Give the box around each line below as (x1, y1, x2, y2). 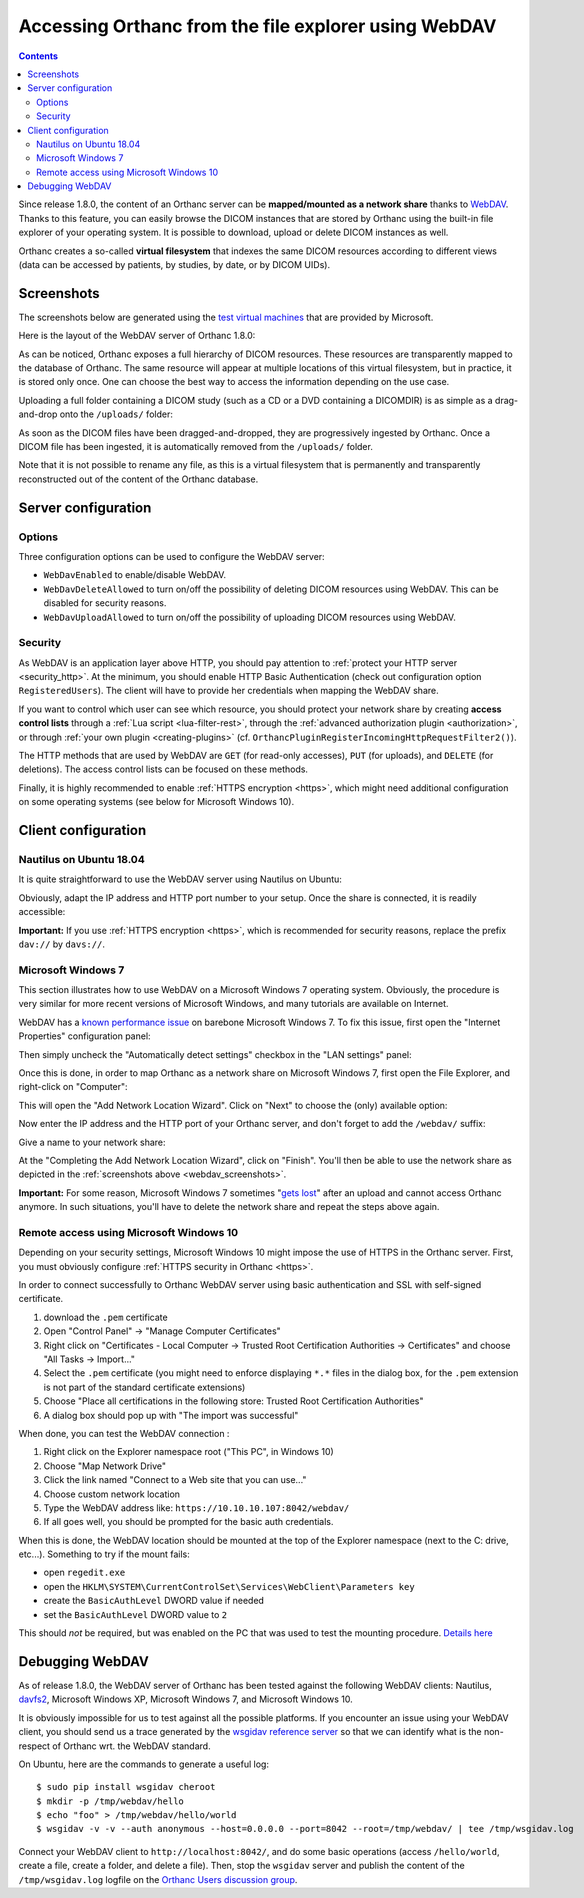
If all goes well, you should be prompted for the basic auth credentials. (43, 1516, 334, 1528)
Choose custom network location (43, 1488, 180, 1500)
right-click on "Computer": (18, 1081, 129, 1093)
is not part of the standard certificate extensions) (43, 1381, 246, 1393)
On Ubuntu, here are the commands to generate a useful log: (18, 1758, 270, 1770)
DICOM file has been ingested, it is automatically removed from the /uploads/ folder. (18, 441, 374, 453)
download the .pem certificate (43, 1311, 169, 1323)
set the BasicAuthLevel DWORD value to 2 (43, 1608, 228, 1620)
